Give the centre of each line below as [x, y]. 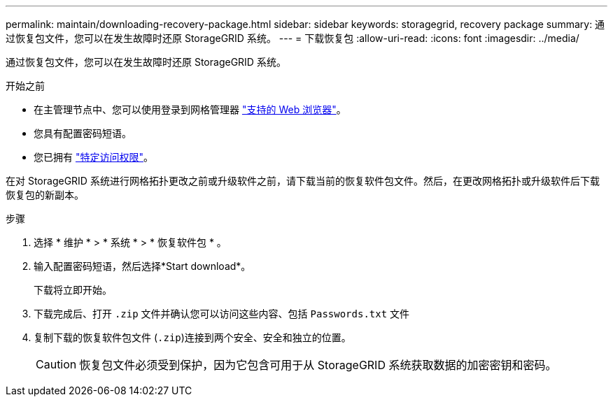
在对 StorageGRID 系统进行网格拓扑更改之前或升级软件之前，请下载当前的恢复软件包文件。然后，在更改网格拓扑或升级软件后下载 [303, 181]
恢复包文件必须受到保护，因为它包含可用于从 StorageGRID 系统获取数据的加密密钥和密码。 [318, 365]
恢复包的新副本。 [45, 195]
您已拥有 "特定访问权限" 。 [93, 157]
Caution [56, 364]
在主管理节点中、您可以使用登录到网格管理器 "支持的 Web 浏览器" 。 [190, 109]
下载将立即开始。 [73, 290]
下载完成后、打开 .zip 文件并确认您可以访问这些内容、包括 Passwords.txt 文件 [222, 314]
